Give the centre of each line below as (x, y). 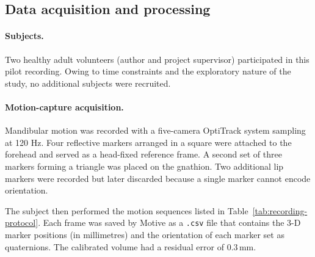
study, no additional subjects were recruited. (88, 83)
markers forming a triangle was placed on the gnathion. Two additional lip (144, 166)
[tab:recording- (280, 210)
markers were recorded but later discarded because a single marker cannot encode (158, 178)
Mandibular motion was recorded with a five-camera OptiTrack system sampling (155, 130)
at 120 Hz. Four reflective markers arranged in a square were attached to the (148, 142)
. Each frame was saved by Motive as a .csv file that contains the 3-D (169, 223)
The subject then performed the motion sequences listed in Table (127, 210)
